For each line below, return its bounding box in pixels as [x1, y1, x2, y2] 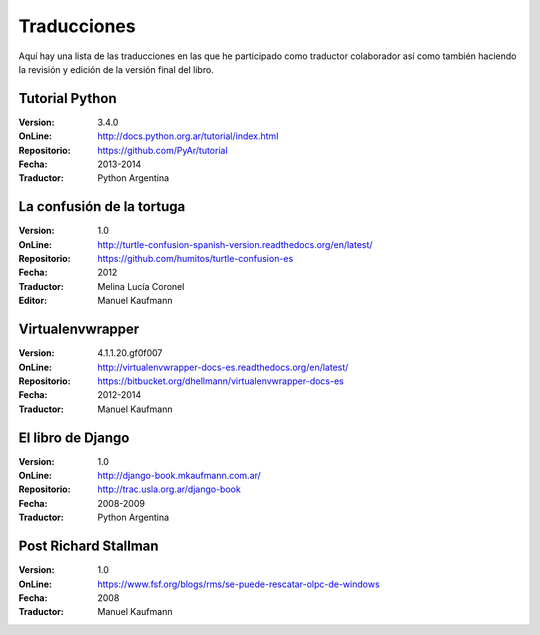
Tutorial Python [18, 90, 117, 107]
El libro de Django [18, 429, 130, 446]
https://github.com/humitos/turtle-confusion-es [97, 253, 294, 265]
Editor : [18, 295, 48, 307]
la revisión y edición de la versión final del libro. [18, 63, 214, 75]
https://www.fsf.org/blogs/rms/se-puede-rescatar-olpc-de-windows [97, 578, 380, 590]
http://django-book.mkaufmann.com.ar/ [97, 470, 262, 482]
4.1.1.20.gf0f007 [97, 347, 163, 359]
